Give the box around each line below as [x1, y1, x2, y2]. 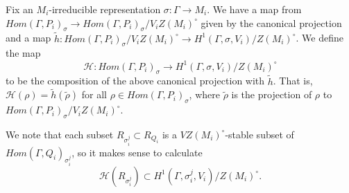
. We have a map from [207, 2, 302, 16]
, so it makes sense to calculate [71, 145, 203, 159]
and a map [6, 30, 51, 45]
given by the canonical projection [201, 15, 342, 30]
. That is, [273, 73, 313, 88]
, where [189, 87, 220, 102]
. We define [296, 30, 343, 45]
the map [6, 46, 41, 60]
